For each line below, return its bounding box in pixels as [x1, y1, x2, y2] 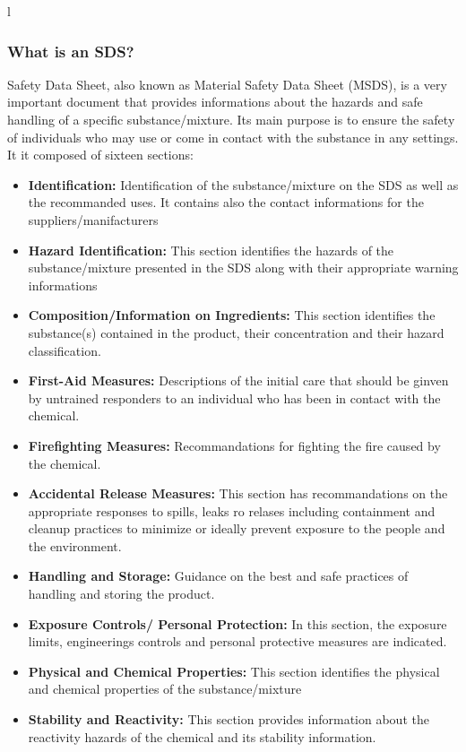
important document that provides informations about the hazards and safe [7, 92, 423, 111]
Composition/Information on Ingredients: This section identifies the [28, 306, 436, 324]
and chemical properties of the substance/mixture [28, 679, 302, 698]
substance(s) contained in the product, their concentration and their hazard [28, 323, 444, 341]
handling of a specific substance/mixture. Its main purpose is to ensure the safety [7, 110, 455, 128]
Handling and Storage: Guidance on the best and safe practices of [28, 566, 409, 585]
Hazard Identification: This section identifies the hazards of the [28, 240, 394, 259]
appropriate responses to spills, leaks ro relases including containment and [28, 501, 436, 520]
